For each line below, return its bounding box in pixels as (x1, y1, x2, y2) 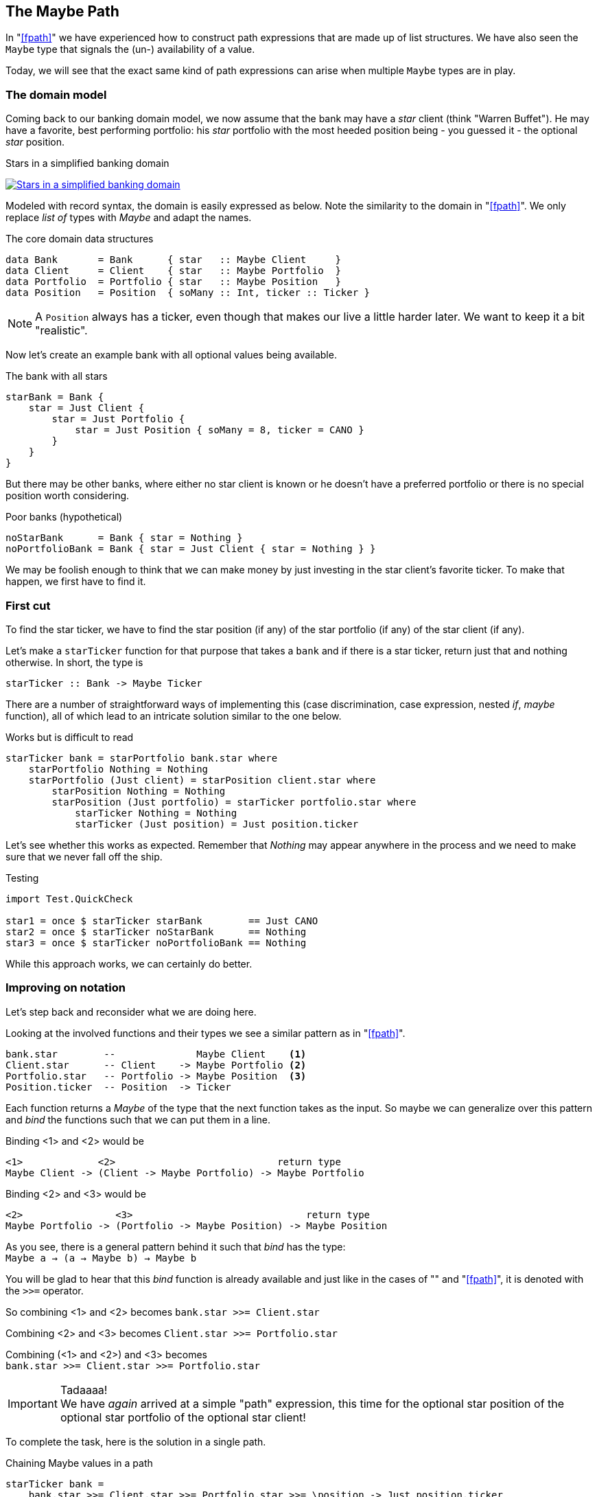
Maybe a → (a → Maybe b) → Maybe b (5, 1252, 197, 1264)
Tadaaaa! (60, 1382, 108, 1397)
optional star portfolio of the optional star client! (60, 1410, 306, 1424)
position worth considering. (5, 490, 130, 502)
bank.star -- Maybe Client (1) (5, 1048, 307, 1060)
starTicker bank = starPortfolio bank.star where (5, 752, 278, 764)
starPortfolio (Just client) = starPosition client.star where (28, 774, 376, 786)
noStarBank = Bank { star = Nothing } (5, 532, 243, 544)
